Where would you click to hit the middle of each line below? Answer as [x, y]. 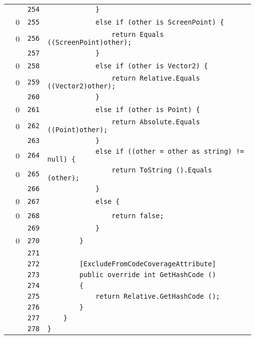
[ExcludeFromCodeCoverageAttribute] [148, 264]
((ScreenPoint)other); [89, 42]
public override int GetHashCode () [148, 275]
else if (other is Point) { [148, 109]
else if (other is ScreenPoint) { [160, 22]
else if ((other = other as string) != [170, 151]
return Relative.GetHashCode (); [158, 296]
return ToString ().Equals [162, 170]
